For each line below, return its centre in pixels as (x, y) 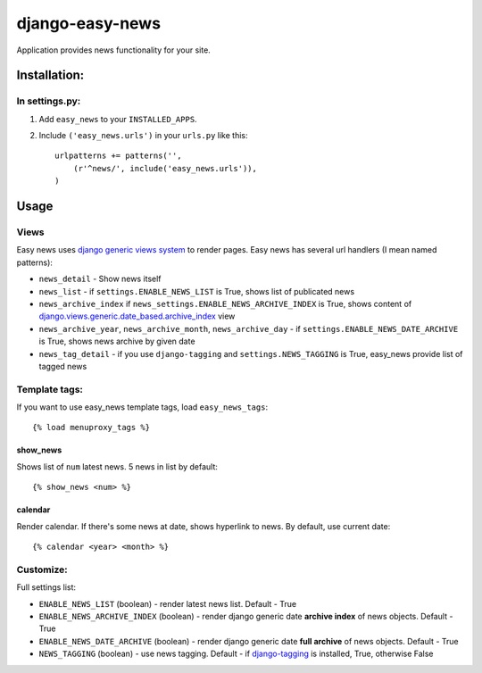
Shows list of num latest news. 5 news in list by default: (117, 466)
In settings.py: (49, 101)
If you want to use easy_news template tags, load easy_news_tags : (142, 407)
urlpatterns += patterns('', (118, 156)
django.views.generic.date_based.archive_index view (137, 316)
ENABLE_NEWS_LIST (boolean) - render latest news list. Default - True (168, 603)
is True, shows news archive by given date (117, 341)
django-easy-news (88, 23)
